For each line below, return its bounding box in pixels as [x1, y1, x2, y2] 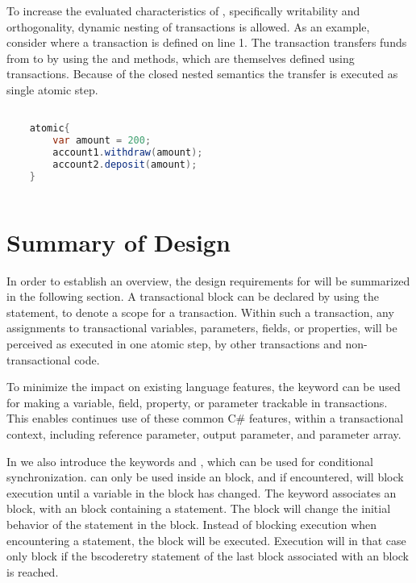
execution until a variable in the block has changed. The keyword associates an [6, 484, 397, 501]
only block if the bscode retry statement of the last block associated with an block [6, 548, 410, 564]
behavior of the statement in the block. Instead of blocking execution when [6, 515, 377, 532]
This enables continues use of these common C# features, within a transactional [6, 410, 404, 427]
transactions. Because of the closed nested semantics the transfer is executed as [6, 65, 398, 82]
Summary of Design [6, 225, 231, 258]
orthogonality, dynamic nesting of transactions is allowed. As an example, [6, 18, 370, 35]
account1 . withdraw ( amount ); [52, 146, 203, 158]
